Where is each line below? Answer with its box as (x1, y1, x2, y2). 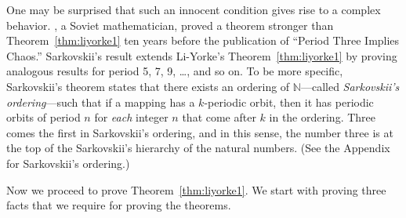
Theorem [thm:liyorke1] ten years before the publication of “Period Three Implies (6, 32, 400, 49)
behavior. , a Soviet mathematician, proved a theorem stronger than (6, 16, 334, 33)
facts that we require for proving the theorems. (6, 197, 231, 213)
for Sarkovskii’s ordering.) (6, 154, 130, 171)
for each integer (94, 109, 169, 125)
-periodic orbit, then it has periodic (204, 93, 374, 110)
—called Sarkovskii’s (300, 78, 400, 94)
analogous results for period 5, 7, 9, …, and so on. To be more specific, (6, 63, 343, 79)
